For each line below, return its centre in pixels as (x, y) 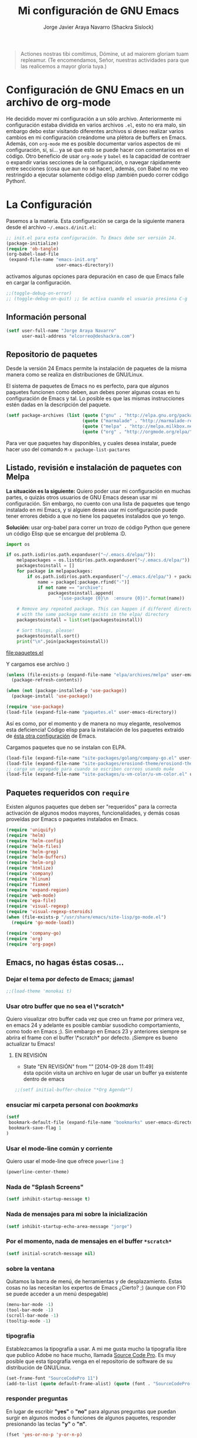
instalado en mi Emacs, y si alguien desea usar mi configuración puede (92, 510)
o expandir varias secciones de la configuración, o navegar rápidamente (94, 162)
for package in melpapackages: (55, 571)
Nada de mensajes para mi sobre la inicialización (77, 1214)
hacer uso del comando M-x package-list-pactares (68, 449)
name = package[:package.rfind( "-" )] (84, 582)
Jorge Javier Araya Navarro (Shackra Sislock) (98, 27)
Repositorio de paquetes (52, 354)
